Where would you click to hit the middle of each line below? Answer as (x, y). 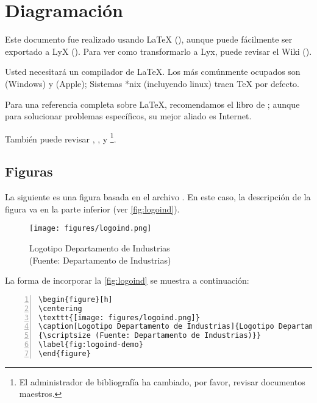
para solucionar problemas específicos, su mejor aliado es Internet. (128, 116)
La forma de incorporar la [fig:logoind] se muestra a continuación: (127, 280)
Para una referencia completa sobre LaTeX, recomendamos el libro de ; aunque (152, 104)
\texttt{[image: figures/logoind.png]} (119, 317)
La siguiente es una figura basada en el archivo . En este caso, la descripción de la (158, 197)
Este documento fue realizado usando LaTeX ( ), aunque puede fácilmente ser (149, 39)
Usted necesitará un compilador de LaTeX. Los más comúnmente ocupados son (153, 72)
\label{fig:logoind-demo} (91, 345)
